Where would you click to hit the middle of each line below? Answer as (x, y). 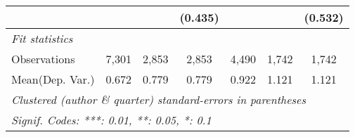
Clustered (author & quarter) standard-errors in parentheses (159, 99)
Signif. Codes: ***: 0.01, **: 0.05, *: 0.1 (111, 120)
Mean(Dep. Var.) (53, 79)
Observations (43, 59)
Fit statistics (42, 38)
